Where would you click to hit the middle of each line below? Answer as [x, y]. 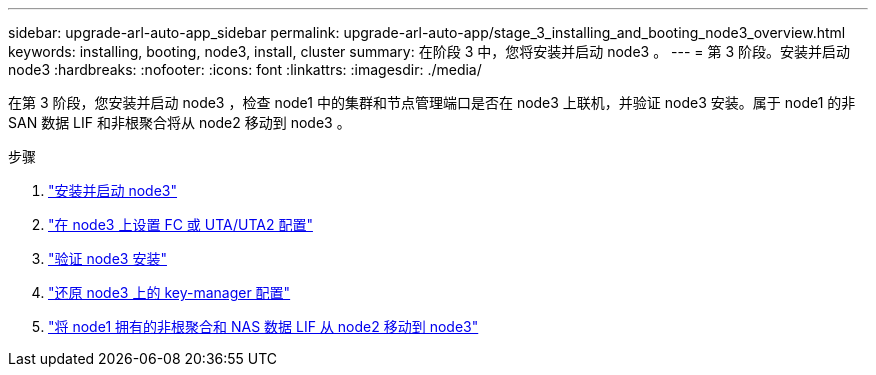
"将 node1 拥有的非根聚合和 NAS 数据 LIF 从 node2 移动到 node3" [263, 326]
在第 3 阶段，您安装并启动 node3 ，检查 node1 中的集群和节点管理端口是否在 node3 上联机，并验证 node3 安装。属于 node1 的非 [432, 102]
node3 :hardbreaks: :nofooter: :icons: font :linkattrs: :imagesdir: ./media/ [245, 69]
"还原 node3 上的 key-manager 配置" [169, 292]
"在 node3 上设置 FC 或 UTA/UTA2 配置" [180, 224]
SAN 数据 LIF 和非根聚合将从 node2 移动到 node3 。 [179, 122]
